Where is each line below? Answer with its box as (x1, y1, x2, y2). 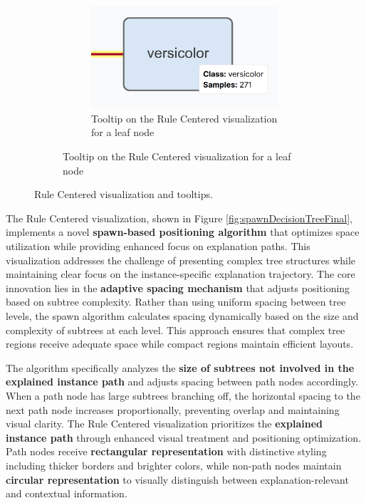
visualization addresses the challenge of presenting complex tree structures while (6, 252, 356, 267)
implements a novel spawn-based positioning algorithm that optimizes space (6, 224, 360, 239)
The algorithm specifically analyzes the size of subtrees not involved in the (6, 360, 355, 375)
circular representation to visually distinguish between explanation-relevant (6, 472, 349, 487)
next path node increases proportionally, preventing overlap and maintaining (6, 402, 340, 417)
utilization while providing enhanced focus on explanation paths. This (6, 239, 310, 253)
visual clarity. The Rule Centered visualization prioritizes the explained (6, 416, 323, 431)
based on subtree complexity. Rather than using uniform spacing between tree (6, 294, 346, 309)
